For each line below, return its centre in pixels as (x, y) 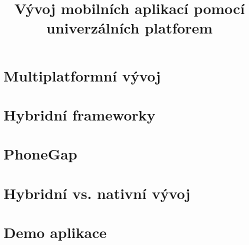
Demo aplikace (55, 232)
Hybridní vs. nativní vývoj (97, 193)
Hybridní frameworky (79, 114)
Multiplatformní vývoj (82, 75)
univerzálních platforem (129, 28)
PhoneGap (40, 154)
